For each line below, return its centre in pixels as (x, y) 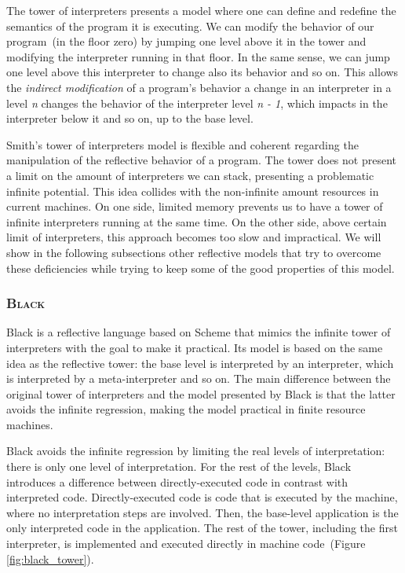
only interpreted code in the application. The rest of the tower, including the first (202, 528)
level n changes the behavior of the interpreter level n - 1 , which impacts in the (197, 103)
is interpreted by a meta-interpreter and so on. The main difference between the (199, 378)
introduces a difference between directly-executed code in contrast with (177, 481)
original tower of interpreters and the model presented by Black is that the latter (201, 393)
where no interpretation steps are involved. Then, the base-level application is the (202, 512)
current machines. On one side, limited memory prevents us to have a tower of (195, 206)
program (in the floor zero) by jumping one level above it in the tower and (186, 41)
